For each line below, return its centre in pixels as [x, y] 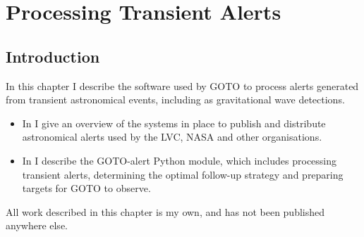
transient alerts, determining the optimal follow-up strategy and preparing [183, 174]
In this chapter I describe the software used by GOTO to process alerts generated [182, 85]
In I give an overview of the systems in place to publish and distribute [174, 123]
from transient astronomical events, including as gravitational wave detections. [175, 100]
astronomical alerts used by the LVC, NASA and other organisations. [172, 137]
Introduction [53, 56]
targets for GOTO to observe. [86, 188]
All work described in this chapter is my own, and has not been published [165, 211]
